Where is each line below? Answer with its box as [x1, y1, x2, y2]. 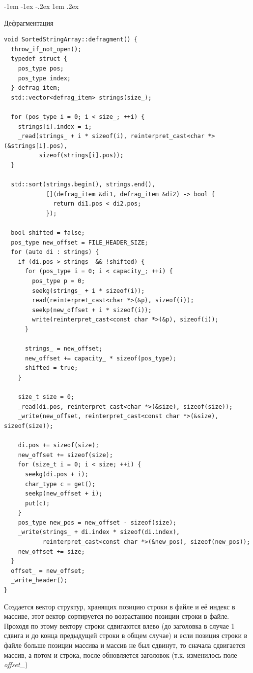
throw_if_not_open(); [11, 45, 82, 53]
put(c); [25, 499, 50, 507]
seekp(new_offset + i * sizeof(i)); [32, 306, 152, 314]
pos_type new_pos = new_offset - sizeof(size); [18, 519, 176, 526]
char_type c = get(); [25, 480, 96, 488]
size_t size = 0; [18, 393, 75, 401]
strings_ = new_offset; [25, 345, 103, 353]
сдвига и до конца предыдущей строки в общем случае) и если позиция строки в [4, 630, 248, 640]
